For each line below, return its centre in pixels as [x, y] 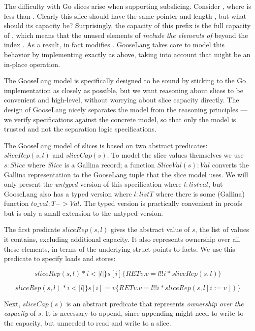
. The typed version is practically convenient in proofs [161, 203]
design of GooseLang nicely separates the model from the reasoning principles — [126, 109]
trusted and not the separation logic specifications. [80, 129]
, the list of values [222, 229]
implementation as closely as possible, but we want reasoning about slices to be [124, 90]
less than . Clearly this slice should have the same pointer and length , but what [125, 16]
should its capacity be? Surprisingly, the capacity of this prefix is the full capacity [127, 25]
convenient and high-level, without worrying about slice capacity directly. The [122, 100]
